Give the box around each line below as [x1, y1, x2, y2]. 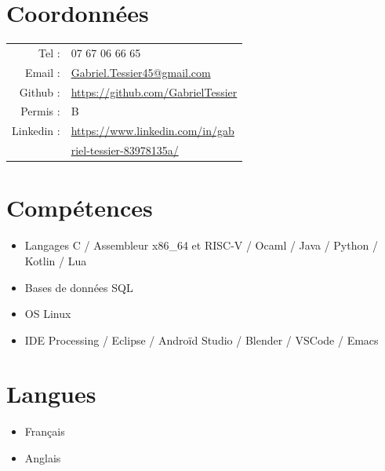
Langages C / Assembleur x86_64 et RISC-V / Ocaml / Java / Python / [24, 237, 378, 254]
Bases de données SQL [24, 279, 133, 295]
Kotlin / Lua [24, 252, 87, 268]
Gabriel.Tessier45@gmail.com [71, 64, 211, 80]
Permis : [20, 103, 60, 119]
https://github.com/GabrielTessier [71, 83, 238, 100]
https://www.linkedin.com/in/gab [71, 122, 234, 139]
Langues [6, 378, 96, 410]
